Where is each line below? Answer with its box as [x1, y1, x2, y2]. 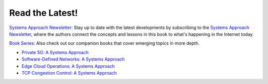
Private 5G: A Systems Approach [21, 49, 89, 55]
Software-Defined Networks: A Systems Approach [21, 56, 125, 62]
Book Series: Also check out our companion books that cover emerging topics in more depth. [9, 40, 200, 46]
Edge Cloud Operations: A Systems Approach [21, 63, 115, 69]
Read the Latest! [9, 7, 78, 18]
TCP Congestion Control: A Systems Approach [21, 70, 117, 76]
